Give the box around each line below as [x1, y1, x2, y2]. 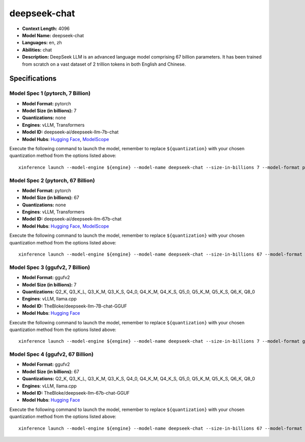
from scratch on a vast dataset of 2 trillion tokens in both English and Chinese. [22, 61, 186, 67]
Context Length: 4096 [22, 25, 70, 32]
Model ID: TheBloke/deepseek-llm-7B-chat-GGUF [22, 303, 127, 309]
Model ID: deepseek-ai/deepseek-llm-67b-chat [22, 216, 122, 222]
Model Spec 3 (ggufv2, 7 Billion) [9, 264, 90, 271]
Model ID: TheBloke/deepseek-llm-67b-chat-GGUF [22, 390, 130, 396]
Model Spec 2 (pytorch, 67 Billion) [9, 177, 95, 184]
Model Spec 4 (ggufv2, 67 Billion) [9, 351, 94, 358]
